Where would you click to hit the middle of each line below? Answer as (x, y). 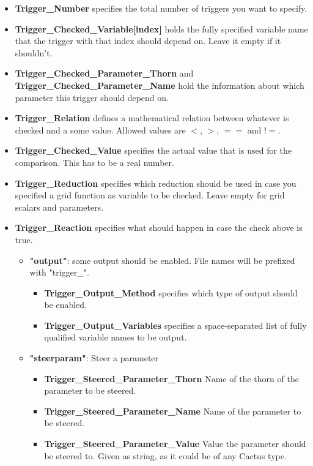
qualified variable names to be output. (116, 337)
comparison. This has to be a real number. (94, 162)
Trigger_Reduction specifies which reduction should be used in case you (156, 183)
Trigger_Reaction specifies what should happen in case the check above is (159, 227)
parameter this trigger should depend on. (92, 97)
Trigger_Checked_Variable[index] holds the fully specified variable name (161, 28)
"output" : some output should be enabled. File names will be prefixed (162, 260)
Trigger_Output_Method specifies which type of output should (171, 292)
